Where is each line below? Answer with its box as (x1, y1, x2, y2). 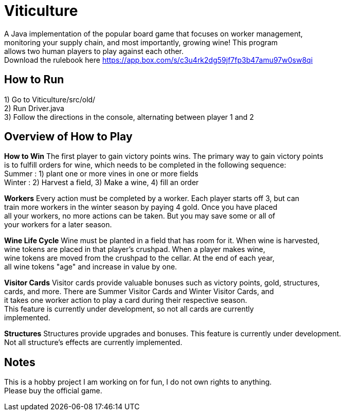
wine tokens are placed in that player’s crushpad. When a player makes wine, (4, 245, 265, 254)
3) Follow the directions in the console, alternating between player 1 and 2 (4, 112, 254, 121)
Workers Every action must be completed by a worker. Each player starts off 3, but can (4, 194, 300, 203)
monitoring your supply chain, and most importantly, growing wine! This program (4, 38, 278, 47)
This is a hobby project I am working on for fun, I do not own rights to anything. (4, 377, 272, 387)
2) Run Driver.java (4, 103, 64, 113)
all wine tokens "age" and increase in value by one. (4, 262, 177, 272)
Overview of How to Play (4, 130, 133, 143)
